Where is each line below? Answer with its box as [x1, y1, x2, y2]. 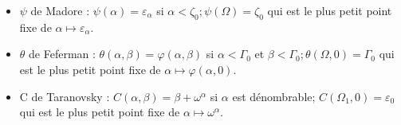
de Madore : [30, 2, 90, 18]
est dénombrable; [232, 88, 316, 104]
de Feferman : [29, 45, 96, 62]
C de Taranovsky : [19, 88, 110, 104]
